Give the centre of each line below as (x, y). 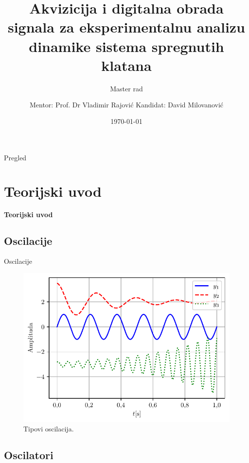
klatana (126, 65)
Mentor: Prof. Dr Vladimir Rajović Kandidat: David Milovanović (126, 105)
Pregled (15, 158)
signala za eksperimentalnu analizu (126, 27)
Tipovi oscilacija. (49, 429)
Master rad (126, 88)
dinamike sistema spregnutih (126, 46)
